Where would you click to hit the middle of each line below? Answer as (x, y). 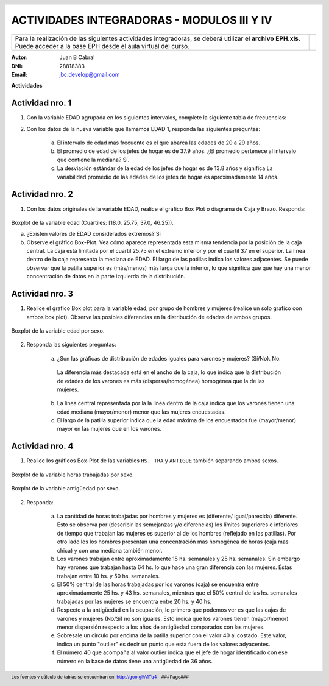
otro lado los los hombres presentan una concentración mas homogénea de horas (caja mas (173, 542)
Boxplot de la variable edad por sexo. (58, 331)
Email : (19, 74)
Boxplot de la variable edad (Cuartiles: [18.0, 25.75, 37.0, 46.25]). (92, 222)
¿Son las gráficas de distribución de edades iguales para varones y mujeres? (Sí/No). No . (169, 358)
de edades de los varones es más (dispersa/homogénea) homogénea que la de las (161, 381)
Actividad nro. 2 (42, 194)
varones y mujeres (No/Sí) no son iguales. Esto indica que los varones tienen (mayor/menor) (173, 618)
